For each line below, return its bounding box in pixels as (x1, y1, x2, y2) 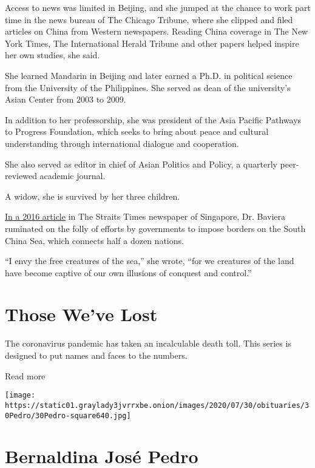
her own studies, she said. (5, 49, 100, 61)
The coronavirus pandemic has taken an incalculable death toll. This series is (5, 337, 291, 350)
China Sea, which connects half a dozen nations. (5, 234, 184, 246)
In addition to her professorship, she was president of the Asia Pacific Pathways (5, 113, 302, 126)
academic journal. (39, 169, 106, 182)
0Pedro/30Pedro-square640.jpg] (5, 411, 131, 420)
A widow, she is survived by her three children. (5, 189, 180, 202)
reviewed (5, 169, 37, 182)
